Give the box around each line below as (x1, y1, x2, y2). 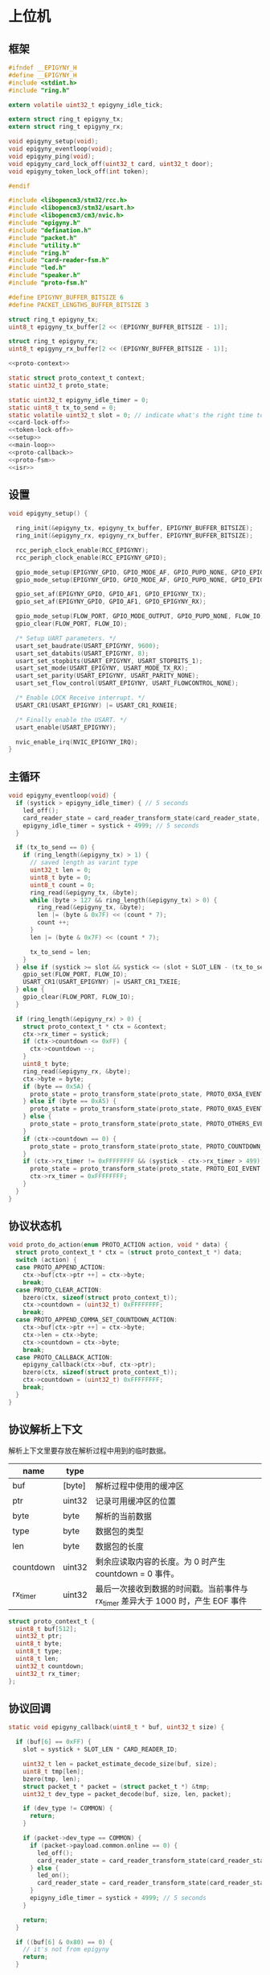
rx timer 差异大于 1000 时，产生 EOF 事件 (95, 1595, 247, 1608)
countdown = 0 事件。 (95, 1568, 179, 1579)
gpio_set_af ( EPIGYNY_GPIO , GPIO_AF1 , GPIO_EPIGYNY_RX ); (15, 598, 207, 606)
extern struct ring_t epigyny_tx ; (8, 115, 125, 123)
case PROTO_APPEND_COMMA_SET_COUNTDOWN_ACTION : (15, 1316, 178, 1324)
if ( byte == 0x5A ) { (22, 1082, 92, 1090)
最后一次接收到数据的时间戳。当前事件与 (95, 1583, 249, 1594)
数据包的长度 (95, 1541, 145, 1552)
